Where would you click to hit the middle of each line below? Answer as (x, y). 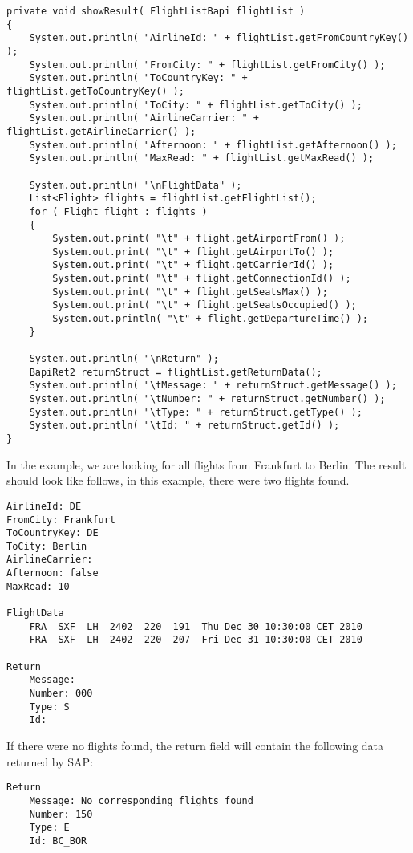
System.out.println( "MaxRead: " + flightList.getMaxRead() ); (202, 158)
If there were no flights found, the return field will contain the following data (195, 745)
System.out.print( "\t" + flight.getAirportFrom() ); (199, 239)
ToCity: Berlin (47, 546)
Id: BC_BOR (58, 841)
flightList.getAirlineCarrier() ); (101, 131)
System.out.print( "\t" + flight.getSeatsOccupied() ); (204, 305)
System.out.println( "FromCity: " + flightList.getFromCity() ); (207, 65)
